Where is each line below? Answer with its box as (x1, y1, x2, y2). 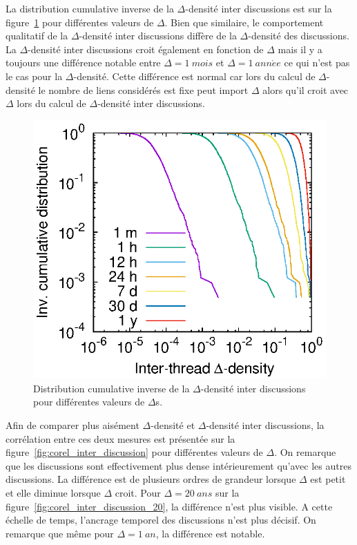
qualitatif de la (6, 28, 68, 43)
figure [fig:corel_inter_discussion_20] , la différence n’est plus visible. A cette (6, 499, 333, 513)
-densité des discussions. (248, 28, 349, 43)
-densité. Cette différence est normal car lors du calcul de (73, 68, 316, 83)
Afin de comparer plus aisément (6, 417, 139, 432)
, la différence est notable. (155, 526, 265, 540)
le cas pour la (6, 68, 63, 83)
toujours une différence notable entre (6, 55, 161, 70)
